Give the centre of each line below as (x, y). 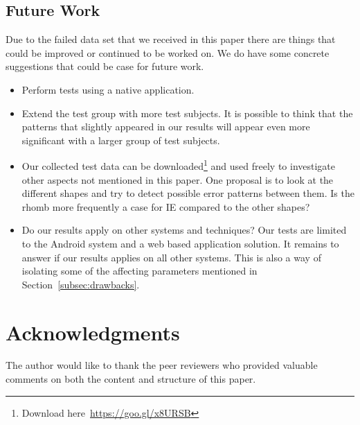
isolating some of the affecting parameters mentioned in (139, 271)
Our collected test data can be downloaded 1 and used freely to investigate (179, 165)
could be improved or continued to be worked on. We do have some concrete (168, 52)
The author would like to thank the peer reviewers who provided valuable (162, 365)
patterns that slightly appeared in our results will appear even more (166, 127)
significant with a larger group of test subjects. (121, 140)
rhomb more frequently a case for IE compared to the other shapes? (166, 206)
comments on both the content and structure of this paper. (131, 379)
